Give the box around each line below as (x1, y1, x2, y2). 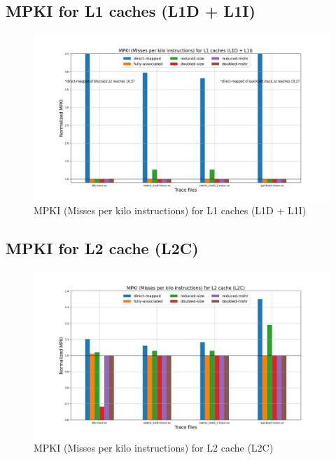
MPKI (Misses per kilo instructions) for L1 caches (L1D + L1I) (34, 203, 307, 218)
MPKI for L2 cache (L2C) (6, 237, 199, 259)
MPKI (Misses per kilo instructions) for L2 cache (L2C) (34, 440, 274, 455)
